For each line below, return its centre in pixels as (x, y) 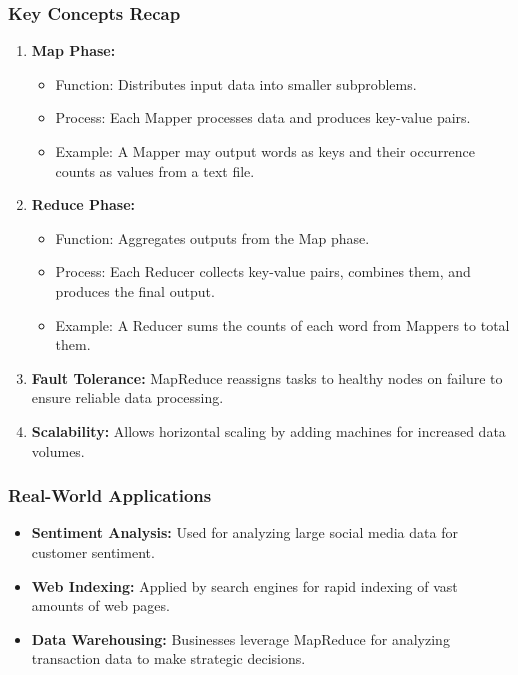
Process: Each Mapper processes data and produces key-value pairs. (263, 117)
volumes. (58, 450)
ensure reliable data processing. (127, 397)
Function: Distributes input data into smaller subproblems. (236, 83)
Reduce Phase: (83, 204)
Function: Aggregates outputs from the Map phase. (212, 237)
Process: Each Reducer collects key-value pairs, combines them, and (263, 271)
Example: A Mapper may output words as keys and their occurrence (265, 151)
